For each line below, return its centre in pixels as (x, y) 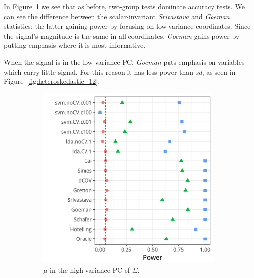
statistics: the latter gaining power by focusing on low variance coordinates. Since (127, 26)
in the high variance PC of (90, 270)
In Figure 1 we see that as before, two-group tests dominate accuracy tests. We (124, 6)
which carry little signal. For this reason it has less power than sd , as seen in (120, 71)
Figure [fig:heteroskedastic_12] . (52, 81)
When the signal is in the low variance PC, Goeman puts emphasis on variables (124, 61)
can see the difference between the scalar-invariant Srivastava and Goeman (117, 16)
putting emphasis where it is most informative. (75, 45)
